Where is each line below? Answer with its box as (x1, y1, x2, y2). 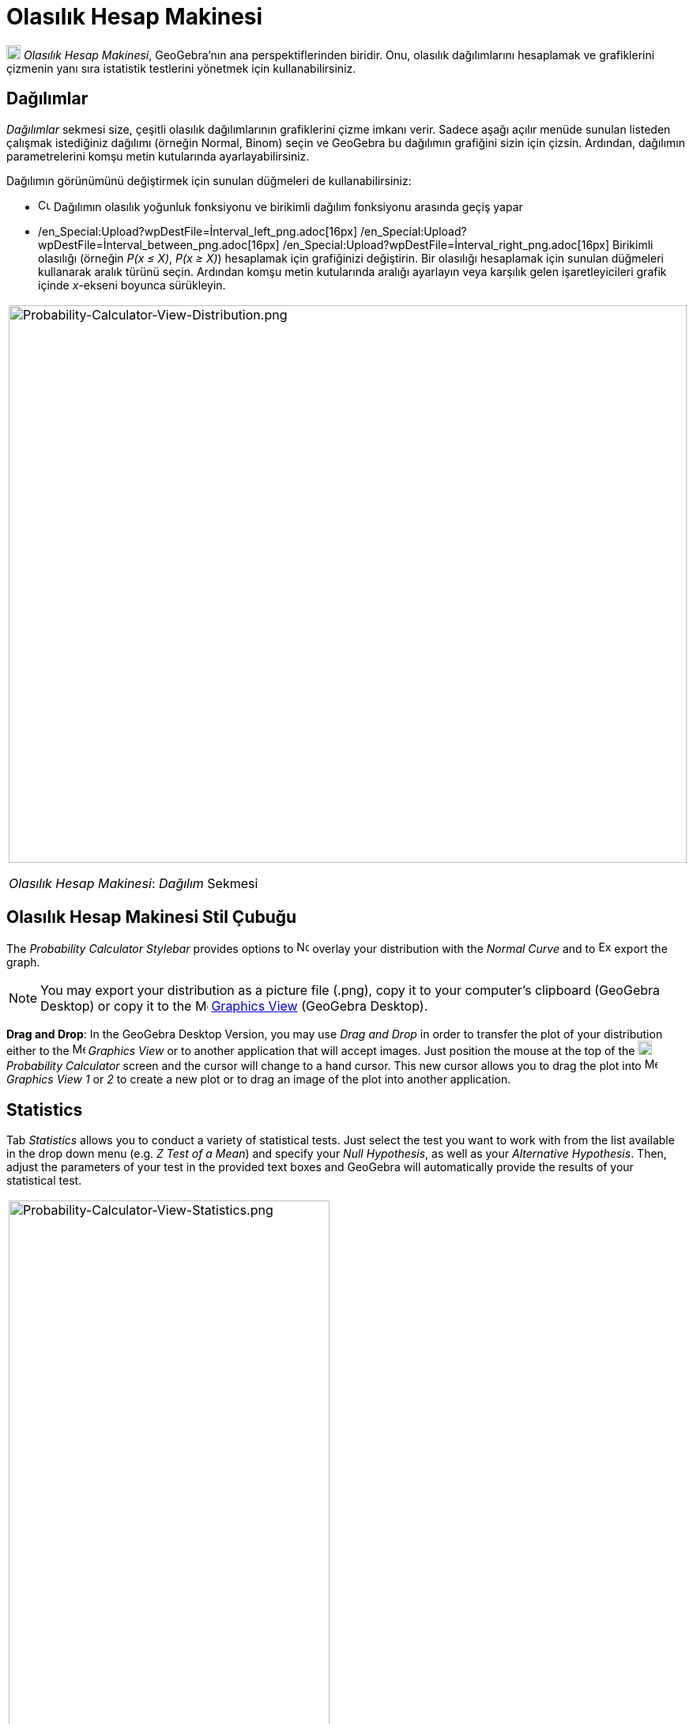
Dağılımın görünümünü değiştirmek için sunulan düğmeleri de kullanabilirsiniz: (6, 173, 412, 187)
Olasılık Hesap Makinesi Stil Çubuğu (6, 907, 297, 928)
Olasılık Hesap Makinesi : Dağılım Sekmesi (9, 875, 258, 891)
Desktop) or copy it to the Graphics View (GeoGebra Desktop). (40, 998, 428, 1015)
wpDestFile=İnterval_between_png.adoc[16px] (38, 237, 280, 251)
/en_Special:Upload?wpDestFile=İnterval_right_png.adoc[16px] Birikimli (282, 237, 653, 251)
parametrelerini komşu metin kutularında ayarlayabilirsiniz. (6, 149, 310, 163)
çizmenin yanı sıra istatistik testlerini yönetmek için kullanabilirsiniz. (6, 61, 356, 75)
